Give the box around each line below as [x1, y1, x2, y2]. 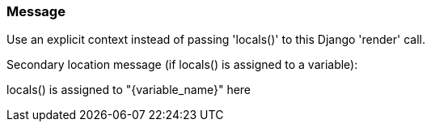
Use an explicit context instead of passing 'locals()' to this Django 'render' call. [6, 32, 425, 47]
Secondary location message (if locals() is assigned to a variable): [6, 58, 358, 72]
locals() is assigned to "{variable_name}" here [6, 83, 251, 97]
